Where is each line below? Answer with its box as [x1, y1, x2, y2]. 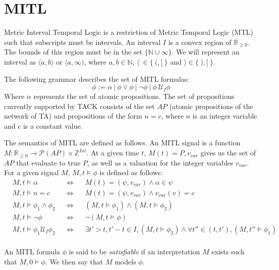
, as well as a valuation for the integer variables [87, 157, 234, 168]
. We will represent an [172, 46, 240, 57]
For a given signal [4, 167, 59, 178]
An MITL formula [4, 246, 61, 257]
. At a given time [86, 147, 139, 158]
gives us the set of [200, 147, 256, 158]
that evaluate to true [16, 157, 81, 168]
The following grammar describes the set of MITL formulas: [4, 73, 189, 84]
